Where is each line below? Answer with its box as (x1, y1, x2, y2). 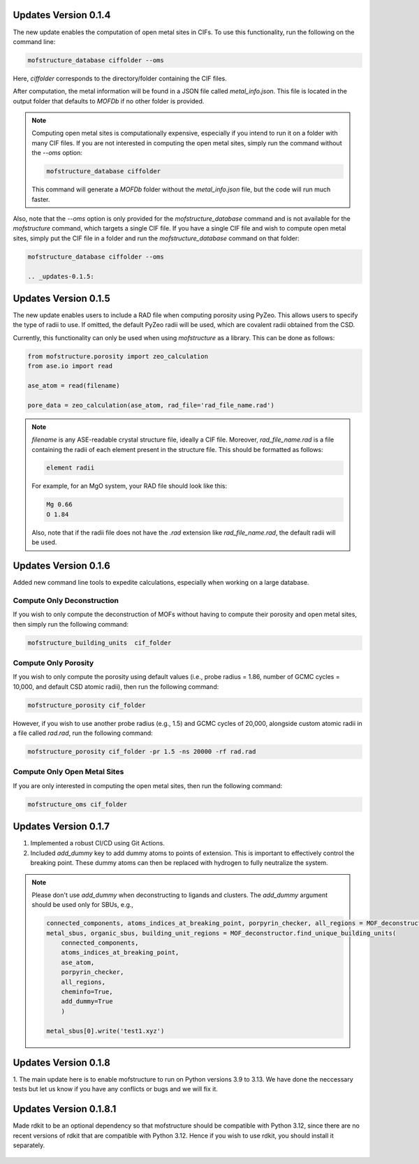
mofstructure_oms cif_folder (27, 800, 128, 808)
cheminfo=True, (61, 988, 113, 996)
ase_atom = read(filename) (27, 381, 120, 389)
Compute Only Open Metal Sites (13, 767, 124, 777)
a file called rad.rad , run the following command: (13, 729, 153, 737)
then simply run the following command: (13, 620, 129, 628)
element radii (46, 464, 95, 472)
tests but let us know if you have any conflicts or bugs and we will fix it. (13, 1085, 218, 1093)
